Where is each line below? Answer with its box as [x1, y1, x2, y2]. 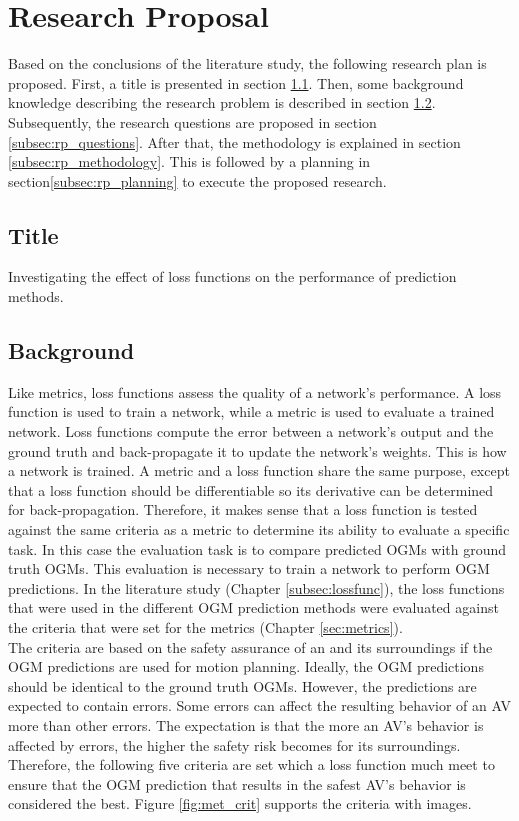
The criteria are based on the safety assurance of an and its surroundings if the [8, 636, 493, 657]
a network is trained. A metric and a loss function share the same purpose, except [8, 460, 510, 481]
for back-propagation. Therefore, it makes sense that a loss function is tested [8, 499, 478, 520]
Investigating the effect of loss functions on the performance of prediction [8, 266, 457, 287]
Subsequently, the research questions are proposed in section [8, 111, 377, 132]
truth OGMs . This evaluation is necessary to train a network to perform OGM [8, 558, 490, 579]
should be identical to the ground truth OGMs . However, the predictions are [8, 675, 477, 696]
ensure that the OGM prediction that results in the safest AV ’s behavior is [8, 773, 466, 794]
